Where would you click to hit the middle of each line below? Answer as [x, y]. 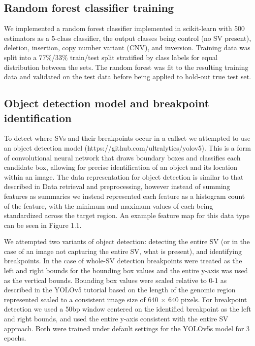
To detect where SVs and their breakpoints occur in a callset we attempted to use [127, 138]
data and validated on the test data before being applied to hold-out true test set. [127, 77]
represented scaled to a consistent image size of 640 [81, 299]
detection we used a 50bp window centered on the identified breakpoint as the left [127, 309]
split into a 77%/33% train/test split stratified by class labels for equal [111, 57]
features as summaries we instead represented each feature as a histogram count [125, 196]
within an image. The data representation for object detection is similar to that [124, 176]
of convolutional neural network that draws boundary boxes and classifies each [122, 157]
